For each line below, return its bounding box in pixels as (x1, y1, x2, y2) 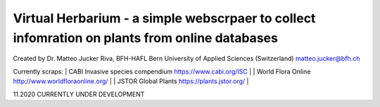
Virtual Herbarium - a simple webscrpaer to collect (13, 10, 316, 26)
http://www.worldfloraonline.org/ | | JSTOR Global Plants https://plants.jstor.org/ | (13, 77, 249, 85)
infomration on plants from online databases (13, 30, 278, 45)
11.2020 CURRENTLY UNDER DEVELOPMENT (13, 90, 145, 98)
